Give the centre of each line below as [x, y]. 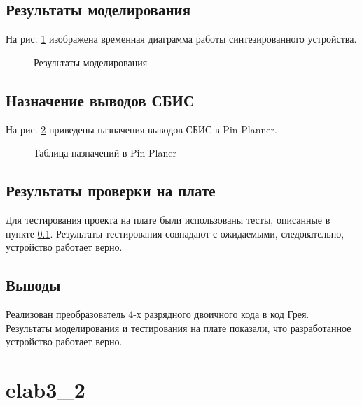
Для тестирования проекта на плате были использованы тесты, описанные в [168, 219]
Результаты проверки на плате [111, 190]
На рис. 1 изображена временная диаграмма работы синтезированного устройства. [181, 39]
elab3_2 [46, 389]
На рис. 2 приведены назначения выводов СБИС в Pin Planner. [141, 129]
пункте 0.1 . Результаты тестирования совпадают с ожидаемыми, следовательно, [175, 233]
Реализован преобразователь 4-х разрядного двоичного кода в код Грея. [158, 313]
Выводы [33, 285]
